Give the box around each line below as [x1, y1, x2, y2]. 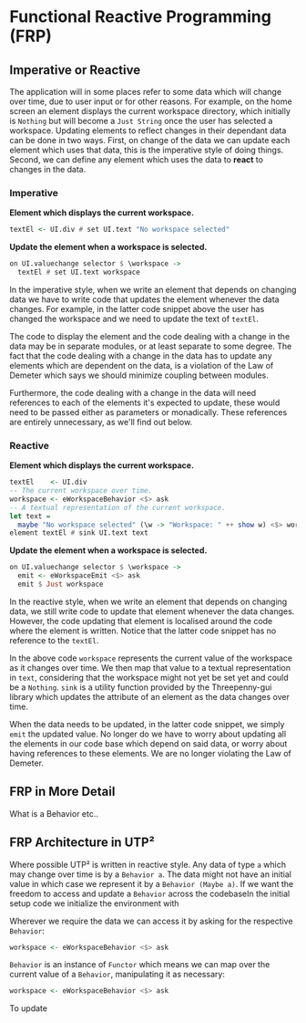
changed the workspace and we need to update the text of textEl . [9, 313, 260, 324]
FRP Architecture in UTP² [9, 835, 155, 851]
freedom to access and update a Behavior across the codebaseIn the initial [9, 888, 291, 899]
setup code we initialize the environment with [9, 897, 179, 909]
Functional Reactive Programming [9, 6, 271, 27]
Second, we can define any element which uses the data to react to [9, 154, 264, 165]
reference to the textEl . [9, 634, 99, 645]
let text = [9, 511, 51, 521]
